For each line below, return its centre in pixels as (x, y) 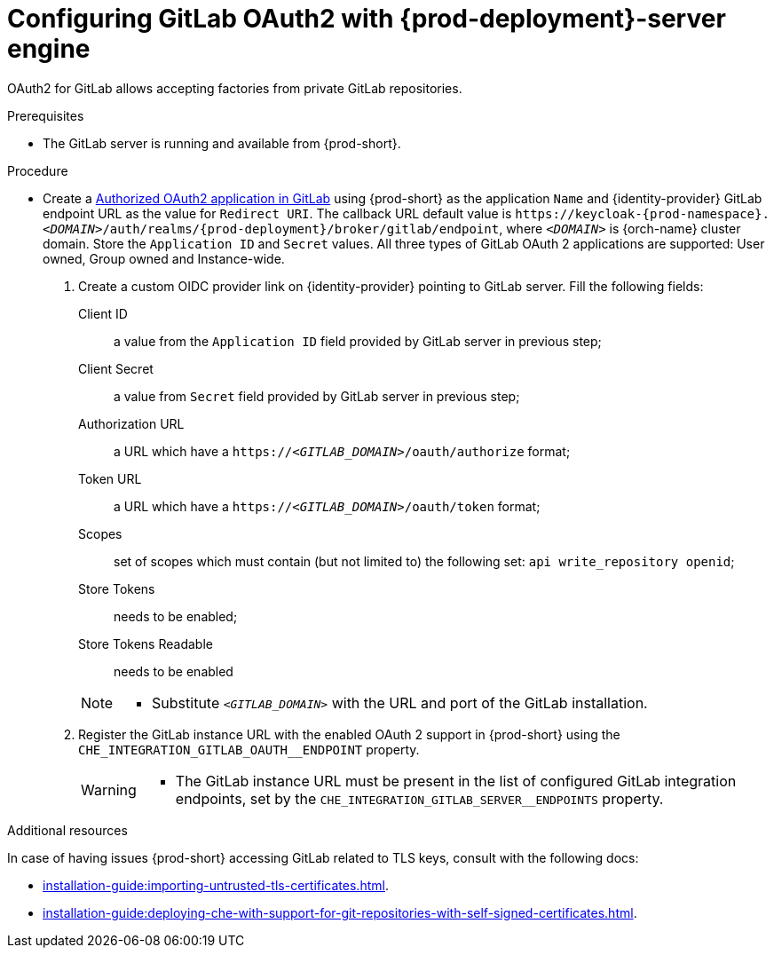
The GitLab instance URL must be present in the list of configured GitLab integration (456, 781)
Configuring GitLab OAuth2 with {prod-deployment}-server (367, 19)
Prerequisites (46, 115)
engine (49, 49)
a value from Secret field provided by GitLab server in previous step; (317, 396)
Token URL (110, 478)
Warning (109, 789)
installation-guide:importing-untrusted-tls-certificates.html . (216, 885)
